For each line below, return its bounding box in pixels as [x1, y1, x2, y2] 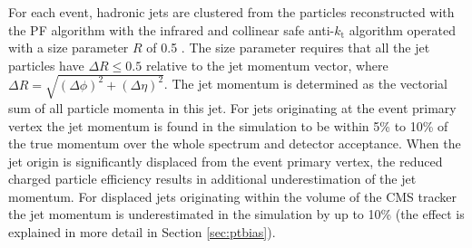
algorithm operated [349, 20, 456, 39]
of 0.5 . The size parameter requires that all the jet [146, 38, 430, 57]
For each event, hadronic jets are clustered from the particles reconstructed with [8, 3, 455, 21]
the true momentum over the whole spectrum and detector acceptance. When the [8, 134, 461, 153]
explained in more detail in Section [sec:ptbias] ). [8, 223, 276, 242]
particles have [8, 55, 84, 74]
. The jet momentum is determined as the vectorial [163, 74, 447, 93]
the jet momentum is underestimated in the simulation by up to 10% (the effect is [8, 205, 465, 224]
